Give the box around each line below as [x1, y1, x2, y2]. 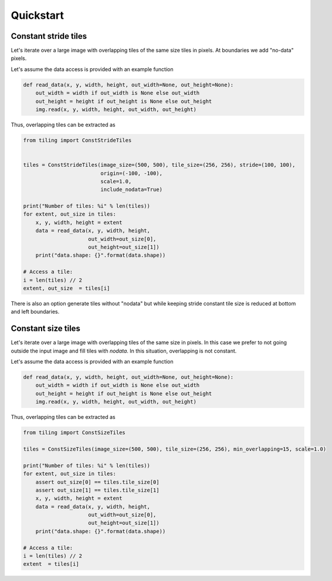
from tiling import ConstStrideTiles [23, 137, 132, 143]
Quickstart [11, 9, 65, 22]
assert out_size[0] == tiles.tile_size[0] [35, 479, 160, 485]
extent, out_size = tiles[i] [23, 285, 110, 291]
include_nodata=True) [100, 186, 162, 193]
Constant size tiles [11, 324, 80, 334]
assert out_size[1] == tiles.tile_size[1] [35, 486, 160, 493]
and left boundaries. [11, 308, 60, 315]
